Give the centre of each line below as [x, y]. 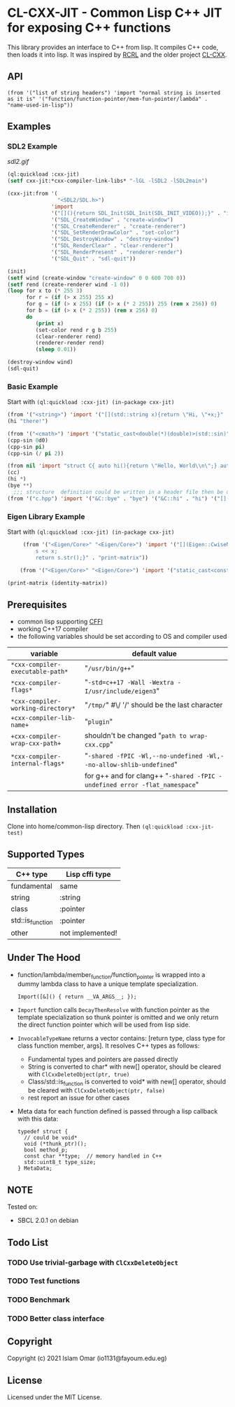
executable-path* [40, 672]
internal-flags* [38, 764]
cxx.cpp [97, 745]
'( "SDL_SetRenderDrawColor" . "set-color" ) [115, 233]
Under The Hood [44, 958]
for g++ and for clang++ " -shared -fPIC [150, 776]
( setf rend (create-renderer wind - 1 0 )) [69, 284]
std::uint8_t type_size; [60, 1163]
